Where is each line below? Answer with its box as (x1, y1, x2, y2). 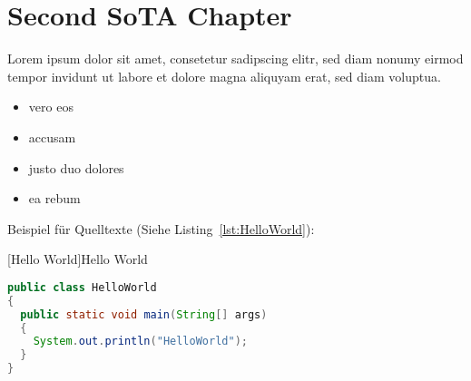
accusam (28, 127, 76, 146)
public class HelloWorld (7, 280, 157, 294)
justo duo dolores (28, 158, 124, 177)
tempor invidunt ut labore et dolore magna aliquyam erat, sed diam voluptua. (7, 66, 441, 85)
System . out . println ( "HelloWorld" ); (33, 335, 248, 348)
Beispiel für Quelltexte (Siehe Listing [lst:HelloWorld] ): (7, 219, 315, 238)
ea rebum (28, 189, 81, 208)
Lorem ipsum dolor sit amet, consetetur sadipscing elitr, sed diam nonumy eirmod (7, 49, 464, 68)
